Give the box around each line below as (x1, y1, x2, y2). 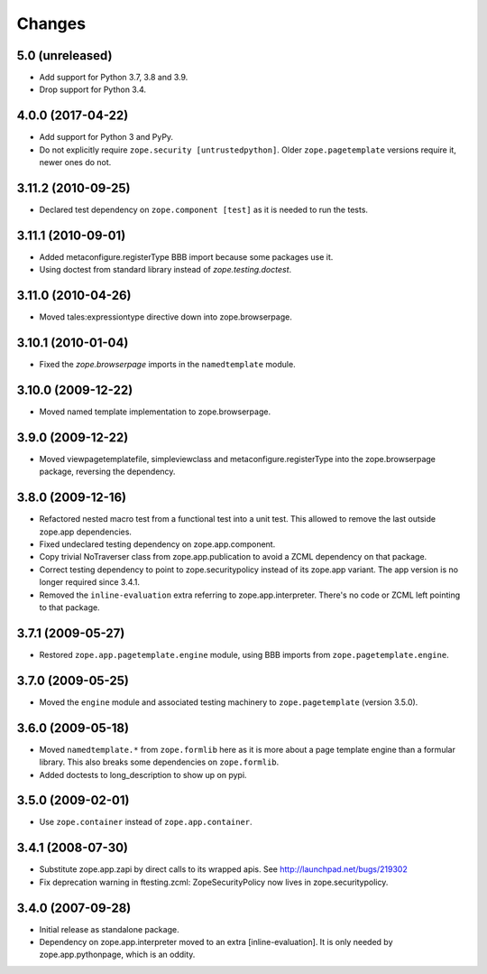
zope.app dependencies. (39, 526, 133, 537)
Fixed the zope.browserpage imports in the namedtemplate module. (39, 359, 297, 370)
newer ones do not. (39, 157, 112, 168)
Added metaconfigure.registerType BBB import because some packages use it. (39, 251, 334, 262)
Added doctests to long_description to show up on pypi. (39, 769, 247, 780)
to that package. (39, 602, 100, 613)
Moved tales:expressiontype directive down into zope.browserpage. (39, 311, 292, 322)
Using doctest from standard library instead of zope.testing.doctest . (39, 264, 292, 275)
